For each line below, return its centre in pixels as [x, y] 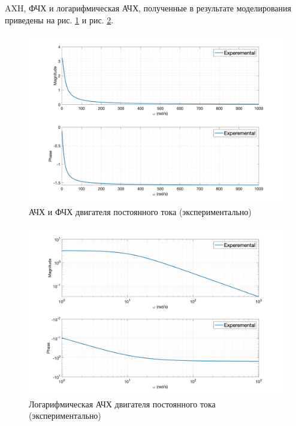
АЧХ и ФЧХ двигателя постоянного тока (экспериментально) [140, 212]
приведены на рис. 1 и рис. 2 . [59, 19]
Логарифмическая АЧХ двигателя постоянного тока [122, 404]
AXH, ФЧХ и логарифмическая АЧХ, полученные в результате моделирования [148, 8]
